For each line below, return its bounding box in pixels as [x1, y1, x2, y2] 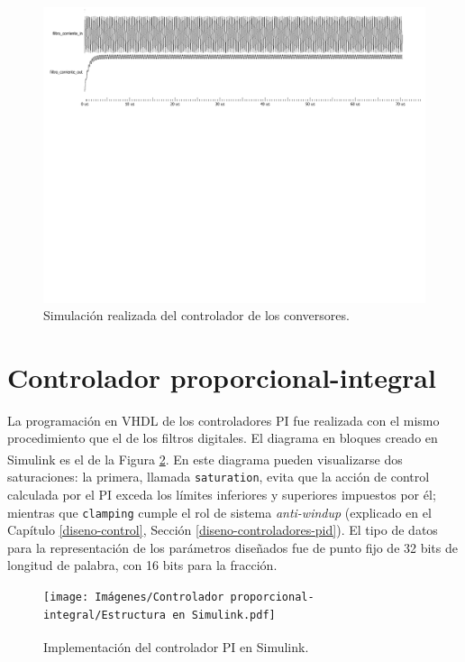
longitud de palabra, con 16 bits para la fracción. [7, 556, 278, 575]
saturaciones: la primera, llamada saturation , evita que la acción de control [7, 467, 430, 486]
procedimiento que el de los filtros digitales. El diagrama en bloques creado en [7, 428, 438, 447]
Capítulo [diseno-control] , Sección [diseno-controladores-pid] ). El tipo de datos [7, 520, 438, 539]
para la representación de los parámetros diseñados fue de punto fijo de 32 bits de [7, 538, 458, 556]
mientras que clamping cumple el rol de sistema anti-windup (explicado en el [7, 502, 432, 521]
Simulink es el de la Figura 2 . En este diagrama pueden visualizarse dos [7, 449, 403, 468]
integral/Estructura [43, 608, 167, 621]
